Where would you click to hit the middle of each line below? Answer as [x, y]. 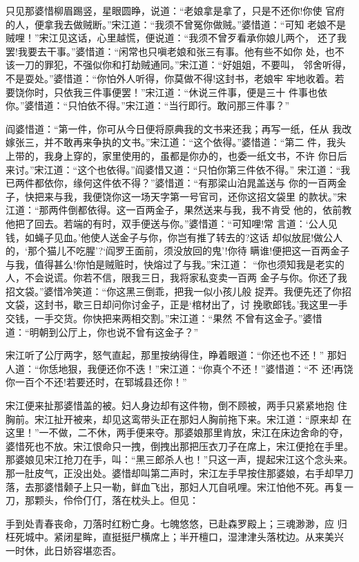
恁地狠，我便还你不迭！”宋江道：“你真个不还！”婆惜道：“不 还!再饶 [201, 368]
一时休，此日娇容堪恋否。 [64, 550]
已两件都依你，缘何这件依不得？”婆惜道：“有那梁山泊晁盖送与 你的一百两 [171, 183]
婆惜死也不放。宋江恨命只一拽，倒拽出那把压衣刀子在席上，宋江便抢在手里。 [179, 446]
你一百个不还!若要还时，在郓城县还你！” [96, 382]
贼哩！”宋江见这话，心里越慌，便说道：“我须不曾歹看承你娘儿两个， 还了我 [176, 38]
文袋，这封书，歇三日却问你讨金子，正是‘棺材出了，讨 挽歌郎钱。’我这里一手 [177, 305]
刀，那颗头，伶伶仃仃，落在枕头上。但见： [102, 500]
